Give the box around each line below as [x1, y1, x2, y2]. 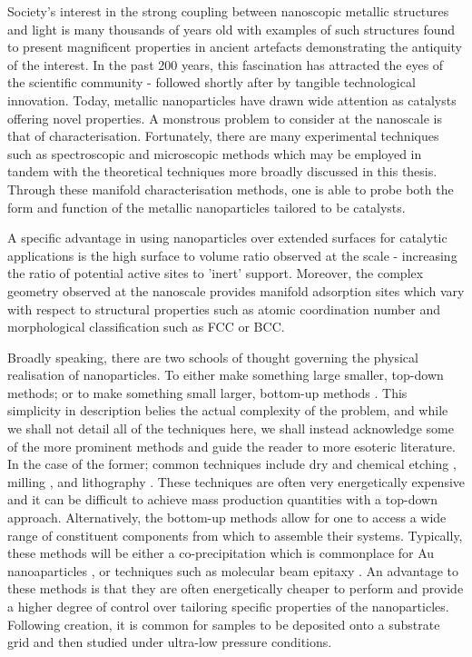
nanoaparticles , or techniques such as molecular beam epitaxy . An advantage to [7, 561, 459, 580]
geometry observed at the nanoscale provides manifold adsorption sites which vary [7, 281, 465, 300]
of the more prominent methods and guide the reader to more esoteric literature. [7, 436, 456, 455]
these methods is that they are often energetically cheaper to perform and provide [7, 579, 464, 598]
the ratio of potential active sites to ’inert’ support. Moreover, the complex [7, 264, 424, 283]
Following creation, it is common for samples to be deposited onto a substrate [7, 614, 440, 633]
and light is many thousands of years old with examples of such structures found [7, 19, 456, 38]
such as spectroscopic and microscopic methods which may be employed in [7, 144, 422, 163]
